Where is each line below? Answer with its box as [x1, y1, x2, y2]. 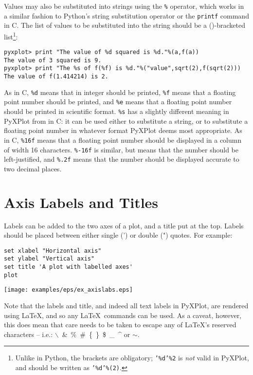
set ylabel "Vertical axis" [4, 255, 95, 262]
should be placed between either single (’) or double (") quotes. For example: [4, 230, 233, 240]
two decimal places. [4, 163, 62, 173]
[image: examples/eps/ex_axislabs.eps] [4, 286, 133, 294]
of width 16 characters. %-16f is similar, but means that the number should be [4, 144, 239, 154]
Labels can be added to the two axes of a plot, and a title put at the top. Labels [4, 220, 244, 230]
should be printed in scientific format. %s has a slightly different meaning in [4, 106, 229, 116]
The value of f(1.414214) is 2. [4, 73, 108, 80]
